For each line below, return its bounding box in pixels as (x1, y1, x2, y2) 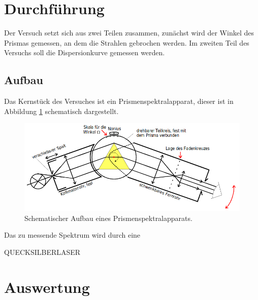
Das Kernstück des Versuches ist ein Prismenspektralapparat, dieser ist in (4, 96, 234, 106)
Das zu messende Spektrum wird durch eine (4, 230, 141, 240)
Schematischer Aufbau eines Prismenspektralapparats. (24, 212, 192, 223)
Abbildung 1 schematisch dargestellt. (4, 105, 119, 116)
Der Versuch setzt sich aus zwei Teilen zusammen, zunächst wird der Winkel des (4, 27, 254, 38)
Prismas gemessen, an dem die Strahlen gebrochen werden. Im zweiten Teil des (4, 37, 249, 48)
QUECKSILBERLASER (4, 247, 81, 257)
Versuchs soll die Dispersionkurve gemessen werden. (4, 47, 165, 58)
